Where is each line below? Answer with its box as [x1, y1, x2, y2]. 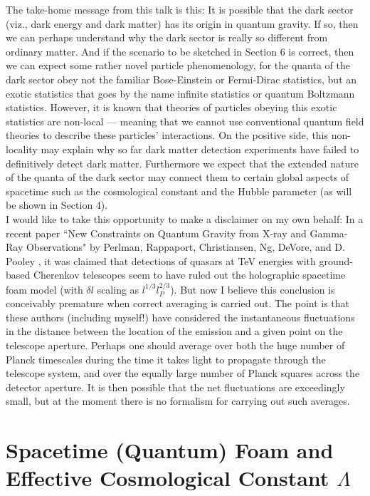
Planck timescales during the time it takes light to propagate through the [6, 351, 326, 366]
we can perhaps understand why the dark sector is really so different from [6, 30, 328, 45]
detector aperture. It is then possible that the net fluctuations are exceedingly [6, 379, 345, 394]
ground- [319, 253, 353, 268]
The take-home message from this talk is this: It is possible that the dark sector [6, 2, 354, 16]
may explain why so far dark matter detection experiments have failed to [41, 141, 359, 156]
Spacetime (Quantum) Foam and [6, 435, 334, 465]
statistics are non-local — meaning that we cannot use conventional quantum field [6, 113, 364, 128]
